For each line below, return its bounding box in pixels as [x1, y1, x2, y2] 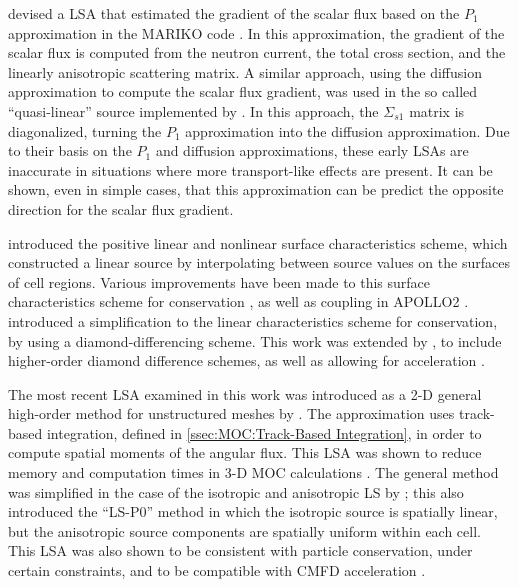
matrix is [409, 100, 465, 121]
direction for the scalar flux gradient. [8, 198, 234, 219]
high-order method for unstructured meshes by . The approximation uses [8, 403, 455, 424]
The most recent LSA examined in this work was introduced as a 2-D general [8, 383, 482, 404]
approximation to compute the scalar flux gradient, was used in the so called [8, 81, 478, 102]
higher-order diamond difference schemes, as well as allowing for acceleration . [8, 350, 485, 371]
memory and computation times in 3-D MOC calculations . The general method [8, 462, 499, 483]
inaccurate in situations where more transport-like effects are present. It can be [8, 159, 493, 180]
